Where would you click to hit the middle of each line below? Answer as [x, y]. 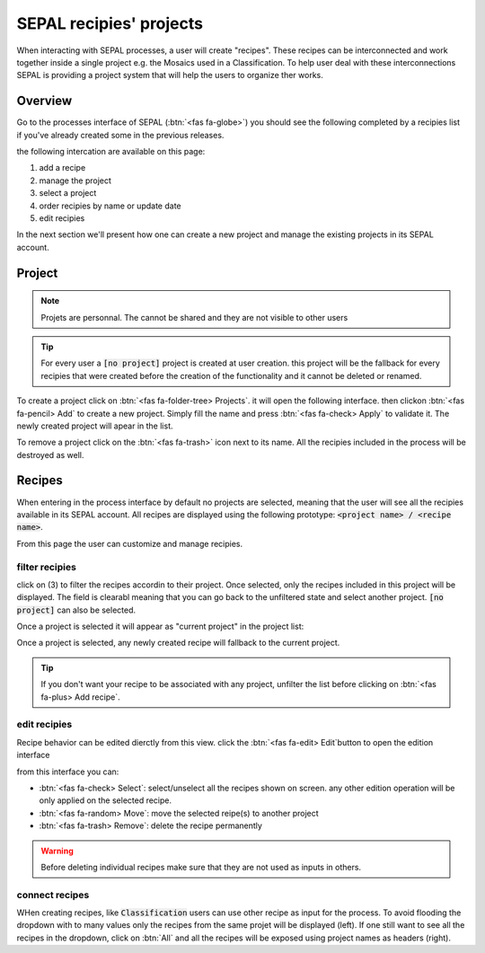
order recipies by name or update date [110, 206]
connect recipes [53, 895]
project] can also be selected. [76, 610]
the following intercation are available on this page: [111, 152]
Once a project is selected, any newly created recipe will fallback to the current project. [178, 643]
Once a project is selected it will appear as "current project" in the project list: [160, 627]
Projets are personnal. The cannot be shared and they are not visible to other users [194, 317]
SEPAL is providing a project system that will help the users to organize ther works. [170, 75]
